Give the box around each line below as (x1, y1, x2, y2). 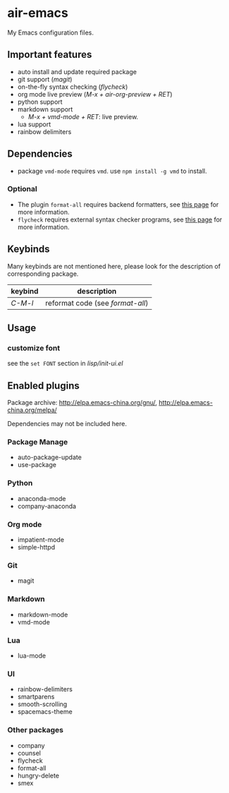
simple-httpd (17, 543, 55, 552)
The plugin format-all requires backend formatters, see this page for (17, 200, 219, 209)
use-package (17, 461, 56, 469)
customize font (7, 343, 61, 353)
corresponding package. (7, 270, 79, 278)
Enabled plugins (7, 380, 80, 392)
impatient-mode (17, 535, 65, 544)
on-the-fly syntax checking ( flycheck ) (17, 83, 128, 91)
